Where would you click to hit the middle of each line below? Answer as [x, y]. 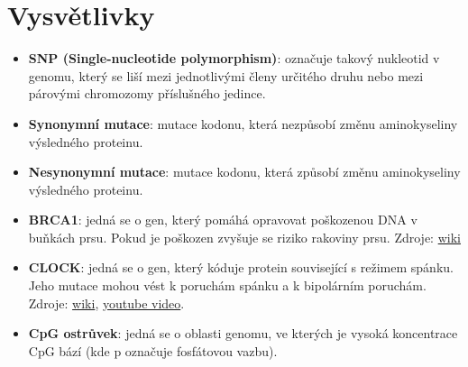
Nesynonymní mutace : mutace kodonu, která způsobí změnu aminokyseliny [244, 172]
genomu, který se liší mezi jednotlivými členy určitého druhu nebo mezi [226, 75]
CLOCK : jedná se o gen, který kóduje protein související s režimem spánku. [241, 267]
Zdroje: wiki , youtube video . [106, 303]
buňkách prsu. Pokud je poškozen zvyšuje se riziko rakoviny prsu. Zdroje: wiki [244, 237]
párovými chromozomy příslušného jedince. [147, 93]
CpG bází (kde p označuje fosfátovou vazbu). [153, 350]
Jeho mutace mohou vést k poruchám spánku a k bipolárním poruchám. [227, 285]
